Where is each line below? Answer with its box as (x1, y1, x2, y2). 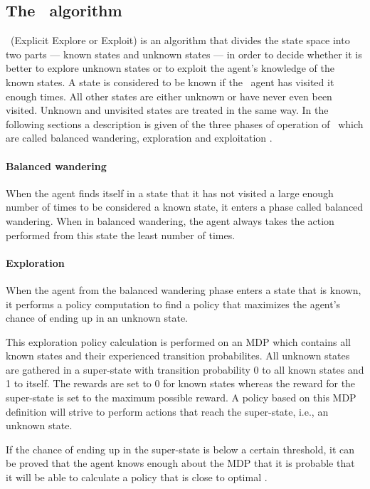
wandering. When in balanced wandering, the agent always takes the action (6, 213, 334, 228)
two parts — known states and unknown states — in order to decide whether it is (6, 46, 362, 61)
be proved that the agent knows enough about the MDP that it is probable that (6, 456, 355, 470)
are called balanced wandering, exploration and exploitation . (6, 130, 273, 145)
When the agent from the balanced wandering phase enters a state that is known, (6, 282, 361, 297)
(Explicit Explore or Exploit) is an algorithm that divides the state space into (10, 33, 350, 48)
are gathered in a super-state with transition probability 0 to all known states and (6, 362, 364, 377)
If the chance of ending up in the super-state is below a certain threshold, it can (6, 441, 355, 456)
